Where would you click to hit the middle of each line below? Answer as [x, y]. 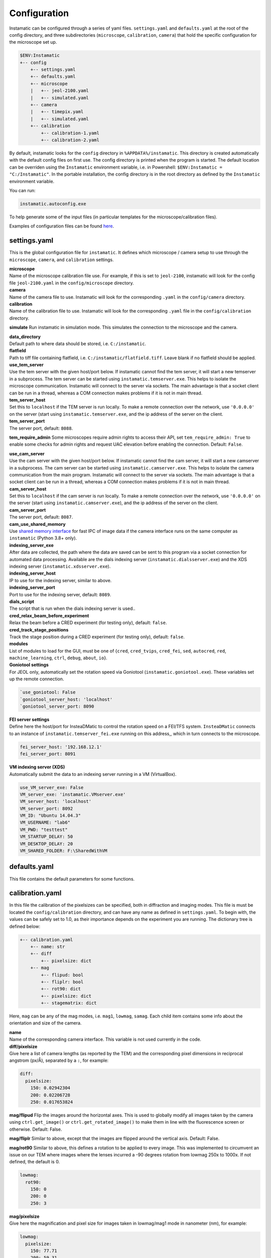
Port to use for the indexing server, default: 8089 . [60, 594]
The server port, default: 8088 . [41, 428]
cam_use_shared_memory [37, 524]
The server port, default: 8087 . [41, 517]
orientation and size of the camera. [45, 1023]
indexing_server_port [32, 587]
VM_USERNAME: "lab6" [45, 822]
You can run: [23, 190]
